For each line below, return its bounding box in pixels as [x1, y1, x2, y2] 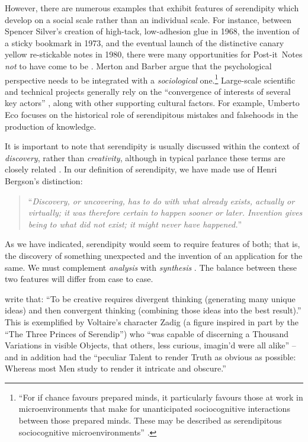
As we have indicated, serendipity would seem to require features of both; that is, [5, 238, 300, 250]
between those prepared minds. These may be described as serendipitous [18, 414, 282, 427]
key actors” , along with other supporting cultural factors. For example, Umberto [5, 97, 300, 109]
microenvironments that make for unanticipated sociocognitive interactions [18, 402, 290, 415]
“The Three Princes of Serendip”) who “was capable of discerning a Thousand [5, 327, 288, 339]
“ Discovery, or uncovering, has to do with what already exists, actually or [28, 194, 295, 207]
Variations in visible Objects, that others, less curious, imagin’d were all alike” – [5, 339, 296, 351]
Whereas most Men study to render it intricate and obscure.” [5, 362, 226, 374]
